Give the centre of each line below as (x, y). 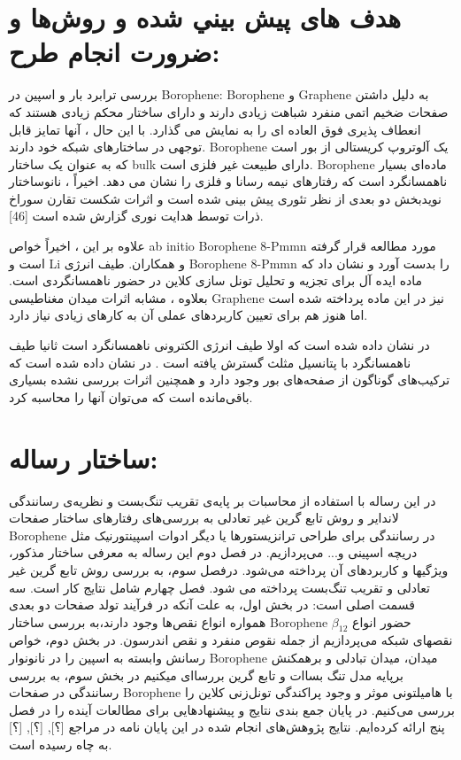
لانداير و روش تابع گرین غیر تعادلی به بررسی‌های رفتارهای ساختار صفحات (204, 518)
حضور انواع (382, 621)
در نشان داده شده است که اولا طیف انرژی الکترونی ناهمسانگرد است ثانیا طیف (219, 345)
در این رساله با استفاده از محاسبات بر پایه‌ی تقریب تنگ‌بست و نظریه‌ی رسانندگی (223, 500)
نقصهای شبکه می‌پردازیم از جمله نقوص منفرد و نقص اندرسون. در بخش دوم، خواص (231, 640)
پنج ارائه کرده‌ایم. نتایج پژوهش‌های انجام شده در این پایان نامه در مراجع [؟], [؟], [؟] (227, 727)
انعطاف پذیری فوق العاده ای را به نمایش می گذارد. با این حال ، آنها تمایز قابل (215, 129)
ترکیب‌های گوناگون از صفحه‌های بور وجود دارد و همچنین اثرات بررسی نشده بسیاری (230, 380)
